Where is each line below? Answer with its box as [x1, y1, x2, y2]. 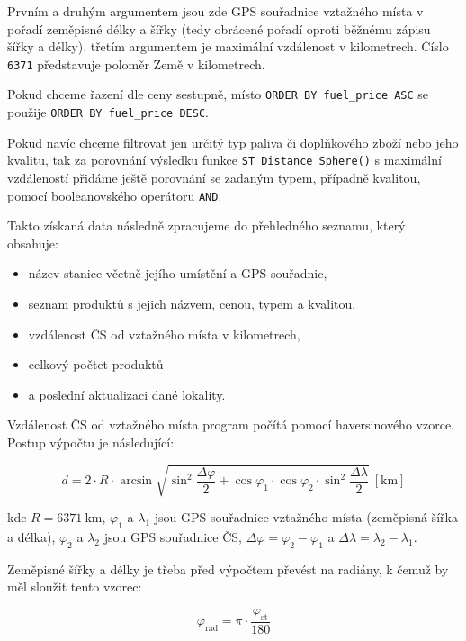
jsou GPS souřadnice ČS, [103, 527, 242, 546]
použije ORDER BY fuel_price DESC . [7, 103, 209, 122]
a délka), [7, 527, 56, 546]
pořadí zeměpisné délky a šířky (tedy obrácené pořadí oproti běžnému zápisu [7, 19, 431, 38]
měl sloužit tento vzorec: [7, 577, 142, 596]
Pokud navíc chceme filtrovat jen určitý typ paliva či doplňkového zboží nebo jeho [7, 132, 459, 151]
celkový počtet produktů [28, 355, 164, 374]
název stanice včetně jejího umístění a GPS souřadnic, [28, 264, 327, 283]
